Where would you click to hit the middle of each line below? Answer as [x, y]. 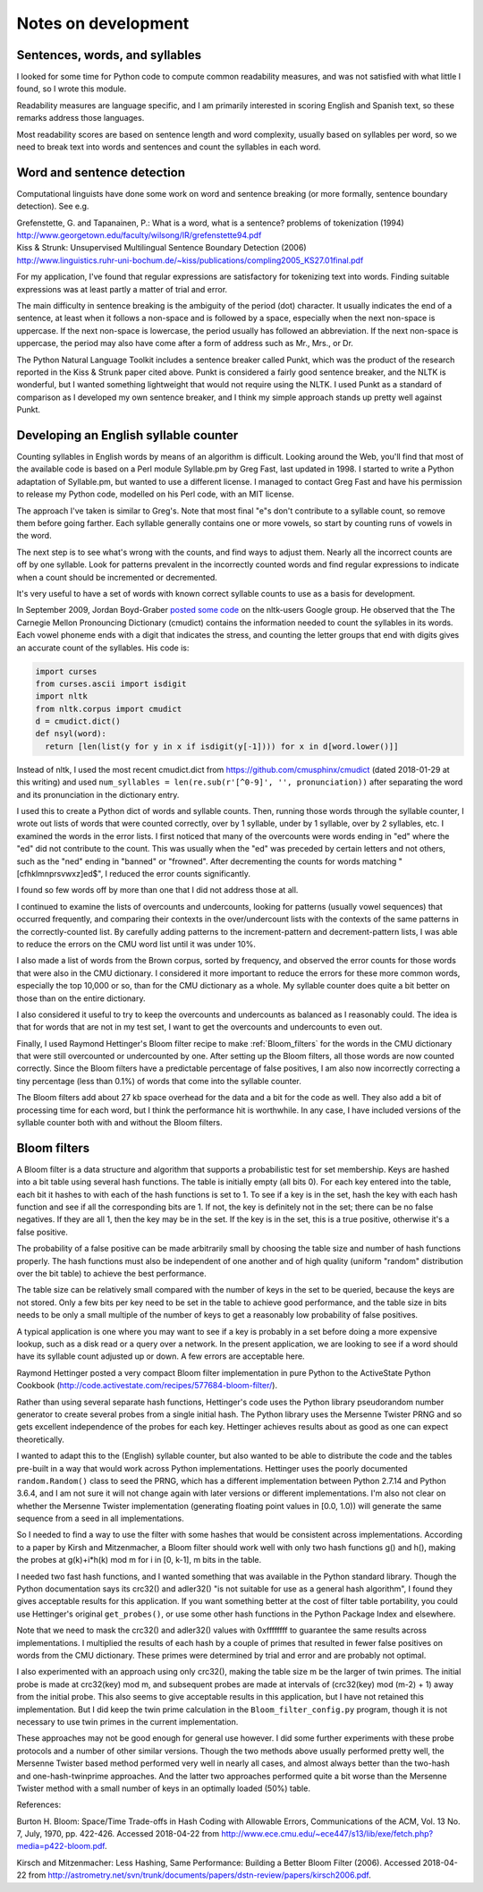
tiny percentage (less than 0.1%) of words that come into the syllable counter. [159, 1081]
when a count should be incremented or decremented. [117, 577]
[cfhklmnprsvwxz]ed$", [60, 873]
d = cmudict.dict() [78, 721]
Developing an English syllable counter [127, 435]
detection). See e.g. [53, 207]
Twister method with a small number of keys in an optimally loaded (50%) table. [163, 1788]
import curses [66, 671]
